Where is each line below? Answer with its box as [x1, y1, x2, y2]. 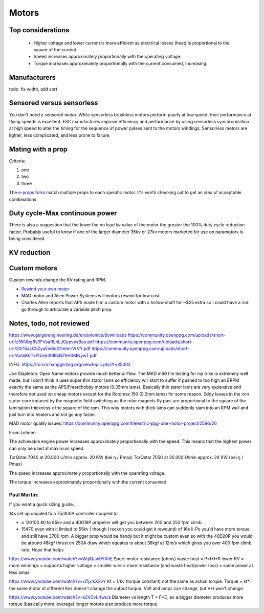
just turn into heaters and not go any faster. [9, 411, 96, 417]
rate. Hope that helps [21, 547, 64, 552]
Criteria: [9, 158, 25, 164]
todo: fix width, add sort [9, 86, 58, 92]
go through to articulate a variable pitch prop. [21, 306, 112, 312]
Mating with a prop [9, 145, 68, 153]
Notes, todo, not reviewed [9, 319, 90, 328]
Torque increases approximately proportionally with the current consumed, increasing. [33, 60, 208, 66]
